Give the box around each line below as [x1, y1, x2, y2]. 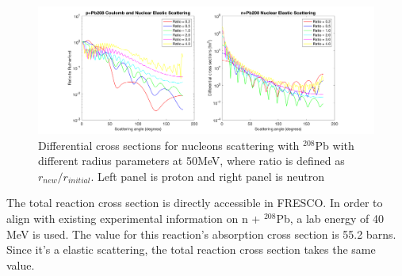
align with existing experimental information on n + [6, 210, 261, 227]
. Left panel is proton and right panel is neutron [90, 167, 324, 184]
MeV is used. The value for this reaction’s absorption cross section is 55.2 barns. [6, 225, 396, 242]
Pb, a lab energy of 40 [276, 210, 384, 227]
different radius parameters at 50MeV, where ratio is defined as [38, 152, 345, 169]
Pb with [315, 136, 354, 153]
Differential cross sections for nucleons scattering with [38, 136, 300, 153]
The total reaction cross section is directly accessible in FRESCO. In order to [6, 194, 383, 211]
